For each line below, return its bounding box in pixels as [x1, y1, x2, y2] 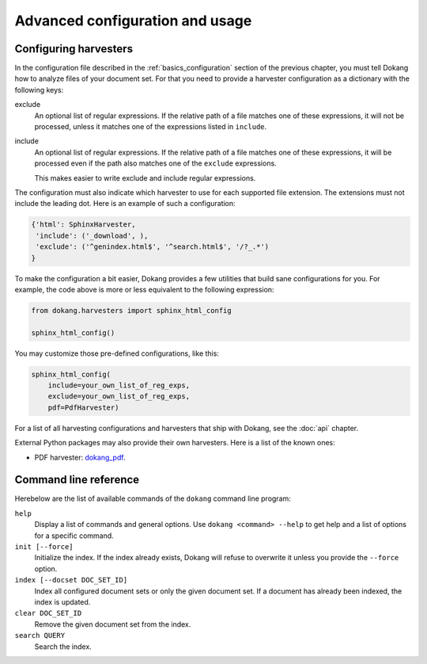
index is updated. [34, 597, 91, 606]
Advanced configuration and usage [14, 12, 252, 29]
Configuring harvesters [14, 42, 134, 55]
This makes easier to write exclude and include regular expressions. [34, 173, 256, 182]
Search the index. [34, 642, 93, 651]
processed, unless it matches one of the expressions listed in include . [34, 122, 267, 132]
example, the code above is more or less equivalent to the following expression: [14, 284, 274, 294]
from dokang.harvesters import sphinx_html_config [31, 306, 232, 315]
